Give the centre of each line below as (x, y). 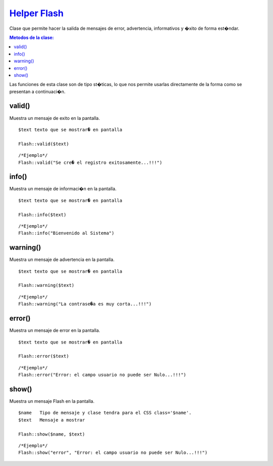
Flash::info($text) (42, 215)
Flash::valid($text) (44, 144)
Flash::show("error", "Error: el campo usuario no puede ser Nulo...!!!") (113, 453)
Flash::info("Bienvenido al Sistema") (66, 233)
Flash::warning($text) (47, 285)
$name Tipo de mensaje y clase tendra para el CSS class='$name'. (105, 413)
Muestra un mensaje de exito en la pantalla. (55, 118)
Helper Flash (36, 13)
